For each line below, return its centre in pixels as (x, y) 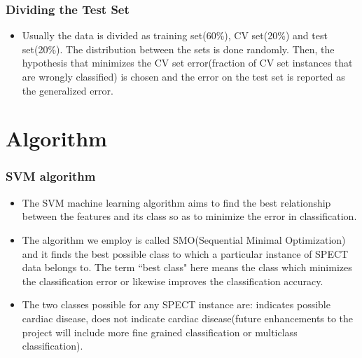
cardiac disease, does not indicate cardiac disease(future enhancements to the (188, 318)
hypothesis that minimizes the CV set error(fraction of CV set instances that (187, 63)
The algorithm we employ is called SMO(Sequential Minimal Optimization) (184, 239)
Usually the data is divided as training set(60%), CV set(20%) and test (175, 35)
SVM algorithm (51, 176)
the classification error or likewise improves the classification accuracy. (173, 281)
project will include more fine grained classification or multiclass (160, 332)
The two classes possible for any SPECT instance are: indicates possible (176, 304)
